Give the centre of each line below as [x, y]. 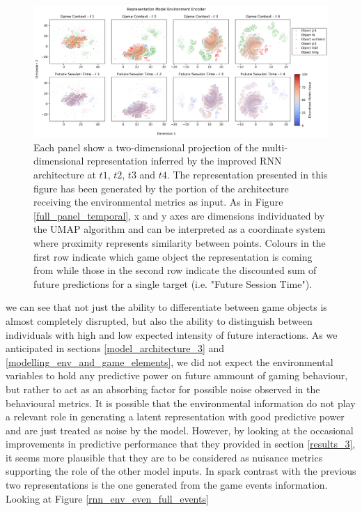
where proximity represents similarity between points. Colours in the [180, 242]
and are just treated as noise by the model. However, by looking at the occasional [180, 430]
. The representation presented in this [247, 174]
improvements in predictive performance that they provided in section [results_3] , [181, 444]
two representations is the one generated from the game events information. [167, 485]
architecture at [65, 174]
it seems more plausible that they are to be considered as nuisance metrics [164, 457]
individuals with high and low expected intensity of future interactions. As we [172, 334]
